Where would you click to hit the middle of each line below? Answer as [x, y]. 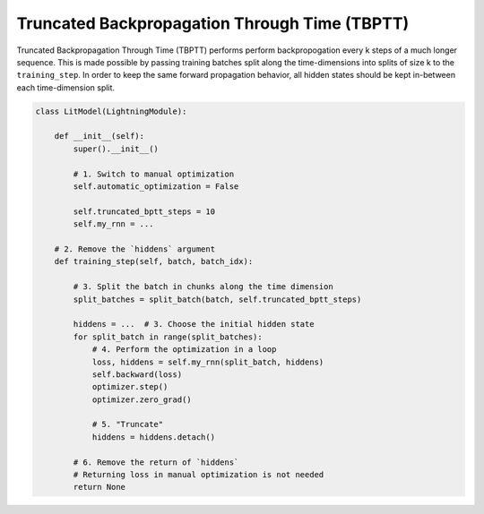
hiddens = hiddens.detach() [153, 437]
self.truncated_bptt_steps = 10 [144, 211]
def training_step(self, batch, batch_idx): [154, 261]
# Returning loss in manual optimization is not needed [199, 475]
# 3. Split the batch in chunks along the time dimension [203, 287]
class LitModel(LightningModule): [111, 111]
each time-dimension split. [66, 87]
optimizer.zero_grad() [142, 399]
